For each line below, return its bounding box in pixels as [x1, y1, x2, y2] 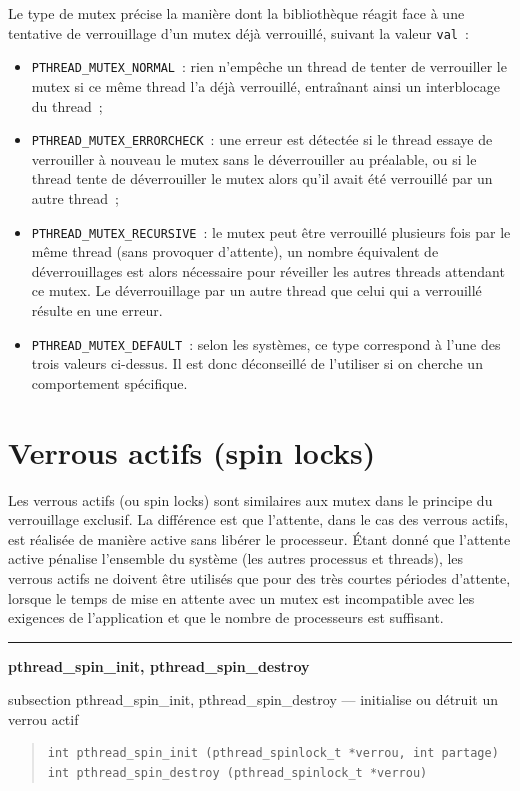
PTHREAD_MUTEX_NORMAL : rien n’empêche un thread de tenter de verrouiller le [31, 56, 507, 77]
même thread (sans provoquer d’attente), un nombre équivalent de [31, 241, 439, 262]
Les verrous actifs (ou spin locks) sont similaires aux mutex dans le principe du [8, 489, 493, 510]
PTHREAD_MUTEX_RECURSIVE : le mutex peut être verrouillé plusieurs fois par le [31, 221, 511, 242]
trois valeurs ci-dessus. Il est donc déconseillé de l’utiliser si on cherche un [31, 353, 483, 374]
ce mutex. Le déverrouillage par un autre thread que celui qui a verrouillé [31, 280, 482, 301]
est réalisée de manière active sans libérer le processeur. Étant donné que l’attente [8, 528, 511, 549]
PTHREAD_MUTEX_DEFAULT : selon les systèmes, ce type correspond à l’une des [31, 333, 501, 354]
